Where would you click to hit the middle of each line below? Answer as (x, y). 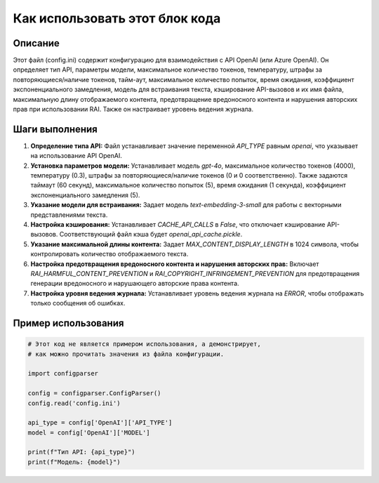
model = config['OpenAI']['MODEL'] (89, 432)
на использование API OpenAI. (76, 156)
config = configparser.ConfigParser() (94, 393)
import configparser (63, 373)
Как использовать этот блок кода (117, 18)
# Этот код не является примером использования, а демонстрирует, (144, 344)
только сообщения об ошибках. (78, 303)
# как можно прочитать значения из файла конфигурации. (126, 354)
